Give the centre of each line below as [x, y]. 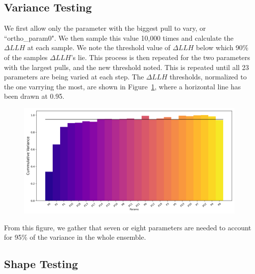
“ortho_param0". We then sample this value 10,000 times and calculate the [119, 37]
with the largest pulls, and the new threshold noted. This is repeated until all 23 [127, 67]
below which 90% [222, 47]
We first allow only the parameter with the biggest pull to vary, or [105, 28]
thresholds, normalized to [208, 77]
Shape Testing [41, 264]
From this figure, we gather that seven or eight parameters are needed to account [128, 227]
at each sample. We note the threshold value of [99, 47]
